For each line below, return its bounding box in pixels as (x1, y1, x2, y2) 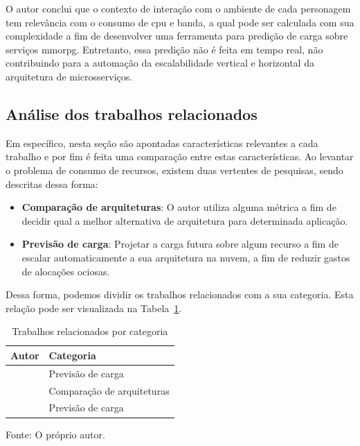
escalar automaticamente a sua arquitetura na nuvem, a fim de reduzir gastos (21, 250, 350, 264)
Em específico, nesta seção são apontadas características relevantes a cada (6, 135, 318, 150)
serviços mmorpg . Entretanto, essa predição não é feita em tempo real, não (6, 42, 323, 56)
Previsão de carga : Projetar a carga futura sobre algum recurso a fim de (21, 237, 339, 251)
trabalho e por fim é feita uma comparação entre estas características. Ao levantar (6, 149, 354, 164)
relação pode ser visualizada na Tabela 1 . (6, 300, 182, 315)
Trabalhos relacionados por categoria (12, 324, 168, 338)
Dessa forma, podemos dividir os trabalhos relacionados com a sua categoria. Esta (6, 287, 354, 302)
